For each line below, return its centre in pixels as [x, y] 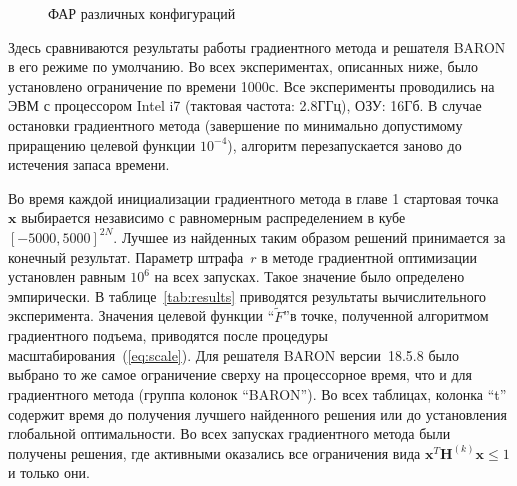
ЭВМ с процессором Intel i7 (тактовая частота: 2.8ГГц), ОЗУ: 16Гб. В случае [245, 105]
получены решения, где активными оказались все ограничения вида [214, 452]
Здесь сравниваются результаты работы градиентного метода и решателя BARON [257, 46]
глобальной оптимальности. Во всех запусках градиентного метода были [229, 433]
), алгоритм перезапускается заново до [344, 144]
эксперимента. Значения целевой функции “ [141, 315]
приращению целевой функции [102, 144]
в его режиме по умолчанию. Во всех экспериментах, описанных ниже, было [243, 66]
